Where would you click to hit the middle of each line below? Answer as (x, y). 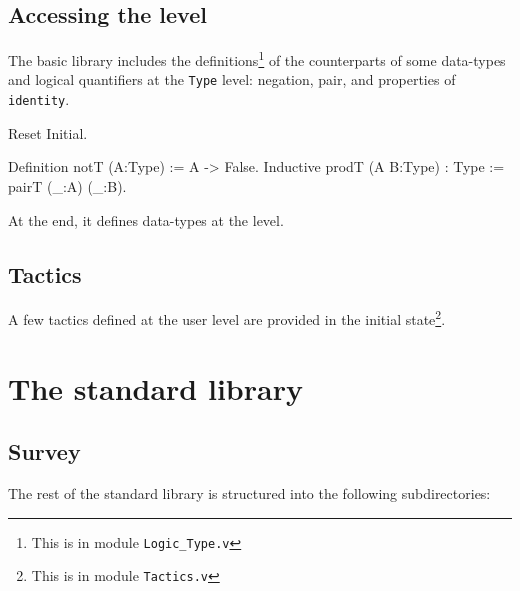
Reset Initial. (48, 132)
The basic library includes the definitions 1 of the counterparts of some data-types (257, 58)
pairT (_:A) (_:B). (67, 185)
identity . (39, 99)
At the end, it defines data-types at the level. (146, 219)
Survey (44, 451)
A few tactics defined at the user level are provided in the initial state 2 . (227, 317)
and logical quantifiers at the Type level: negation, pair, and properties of (232, 79)
